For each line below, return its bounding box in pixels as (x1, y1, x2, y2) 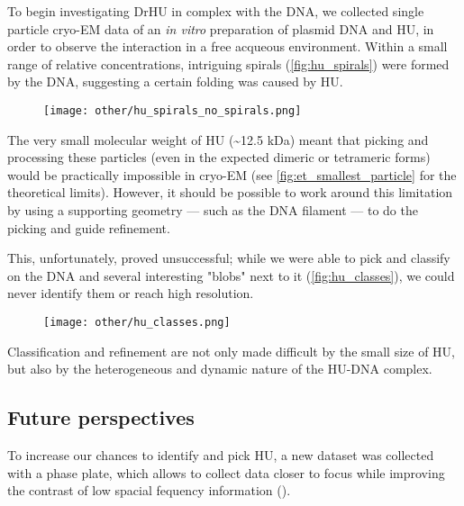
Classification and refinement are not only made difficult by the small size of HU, (7, 341, 455, 360)
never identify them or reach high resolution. (7, 284, 254, 303)
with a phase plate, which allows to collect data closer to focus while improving (7, 463, 445, 482)
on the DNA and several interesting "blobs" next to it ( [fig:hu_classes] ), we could (7, 266, 455, 285)
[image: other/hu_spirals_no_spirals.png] (43, 104, 302, 117)
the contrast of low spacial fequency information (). (7, 481, 291, 500)
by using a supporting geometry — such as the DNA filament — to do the (7, 201, 418, 219)
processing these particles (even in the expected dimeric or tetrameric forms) (7, 148, 431, 167)
